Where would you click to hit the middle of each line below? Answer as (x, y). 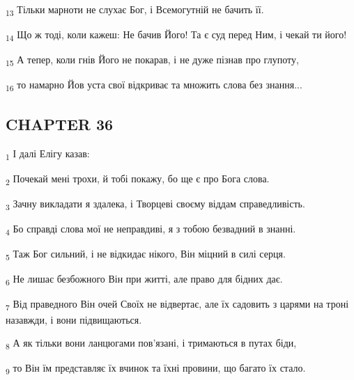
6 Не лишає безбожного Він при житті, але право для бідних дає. (144, 280)
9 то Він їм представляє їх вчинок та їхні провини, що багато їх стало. (156, 369)
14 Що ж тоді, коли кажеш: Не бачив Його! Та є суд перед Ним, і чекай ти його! (176, 35)
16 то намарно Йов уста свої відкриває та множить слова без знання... (154, 86)
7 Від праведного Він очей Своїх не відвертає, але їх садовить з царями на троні (177, 305)
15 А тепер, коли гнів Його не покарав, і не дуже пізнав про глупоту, (152, 61)
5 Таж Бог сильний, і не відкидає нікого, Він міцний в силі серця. (146, 254)
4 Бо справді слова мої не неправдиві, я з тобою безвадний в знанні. (151, 229)
